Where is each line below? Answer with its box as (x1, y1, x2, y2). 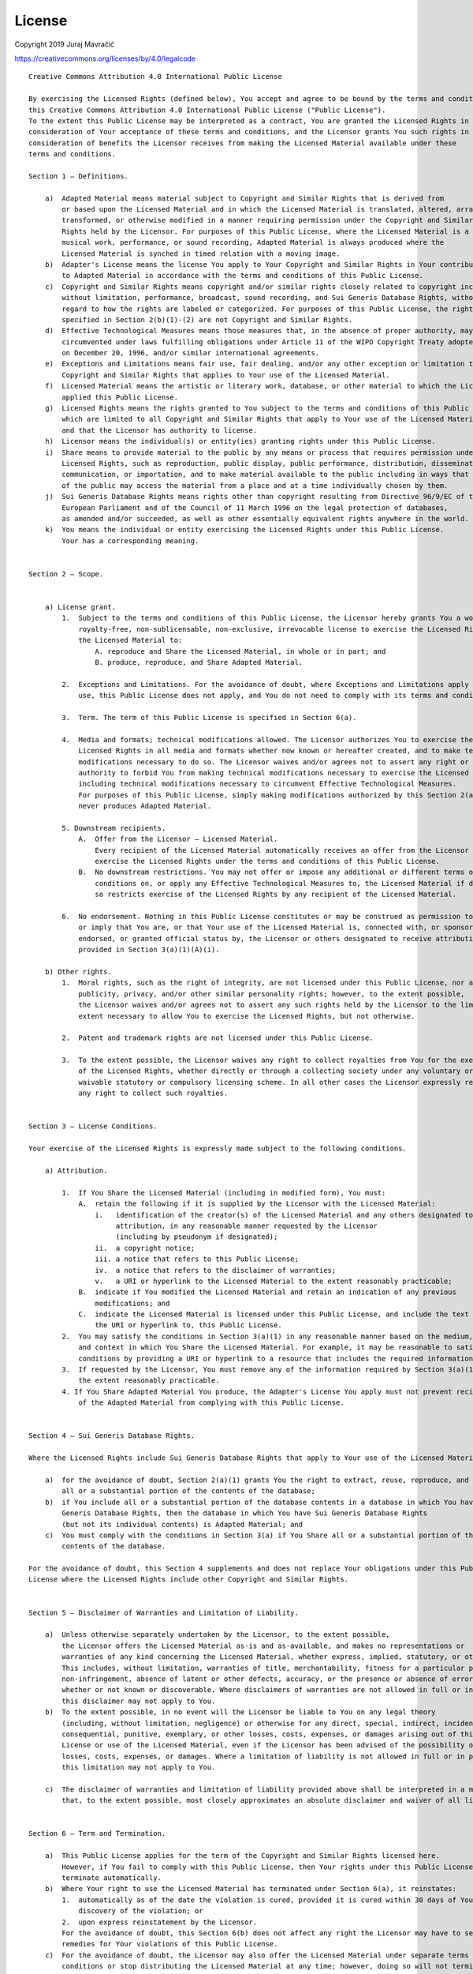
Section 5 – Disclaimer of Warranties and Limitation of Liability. (28, 1608, 299, 1617)
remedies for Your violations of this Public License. (61, 1939, 278, 1949)
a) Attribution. (44, 1166, 108, 1175)
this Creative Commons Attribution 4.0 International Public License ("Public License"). (28, 105, 386, 114)
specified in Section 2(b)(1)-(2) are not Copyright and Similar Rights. (61, 315, 353, 324)
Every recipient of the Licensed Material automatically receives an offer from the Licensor (95, 846, 469, 854)
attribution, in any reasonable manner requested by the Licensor (115, 1221, 378, 1230)
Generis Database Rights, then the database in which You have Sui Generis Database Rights (61, 1509, 428, 1518)
